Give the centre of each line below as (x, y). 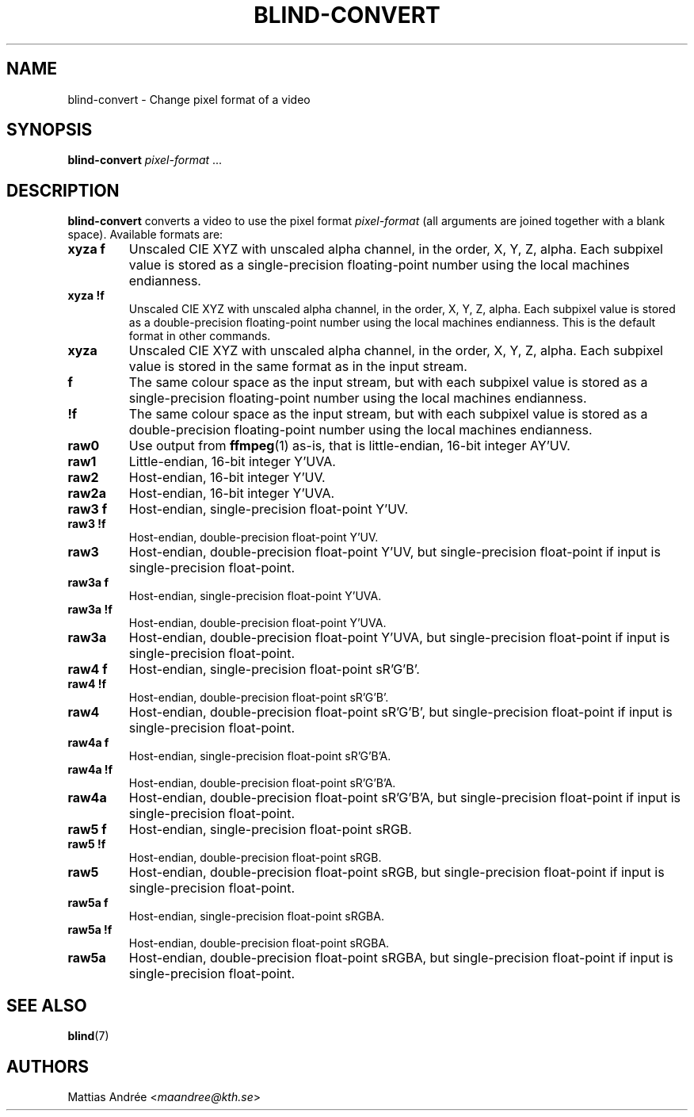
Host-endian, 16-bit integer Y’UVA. (232, 493)
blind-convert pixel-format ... (145, 160)
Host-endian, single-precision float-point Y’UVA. (255, 596)
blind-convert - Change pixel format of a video (189, 99)
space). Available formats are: (145, 235)
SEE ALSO (47, 1005)
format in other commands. (200, 336)
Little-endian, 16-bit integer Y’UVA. (232, 462)
